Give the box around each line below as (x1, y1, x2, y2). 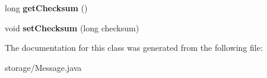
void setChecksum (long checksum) (5, 21, 139, 34)
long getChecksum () (5, 2, 88, 14)
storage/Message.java (5, 61, 82, 73)
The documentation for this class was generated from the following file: (5, 41, 263, 54)
